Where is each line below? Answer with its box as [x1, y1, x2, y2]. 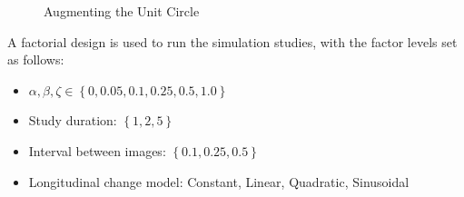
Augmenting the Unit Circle [44, 2, 200, 20]
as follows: [7, 50, 64, 69]
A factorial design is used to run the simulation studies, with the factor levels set [7, 32, 458, 51]
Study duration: [28, 111, 117, 130]
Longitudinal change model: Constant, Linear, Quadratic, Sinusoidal [28, 172, 410, 191]
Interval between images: [28, 141, 166, 160]
